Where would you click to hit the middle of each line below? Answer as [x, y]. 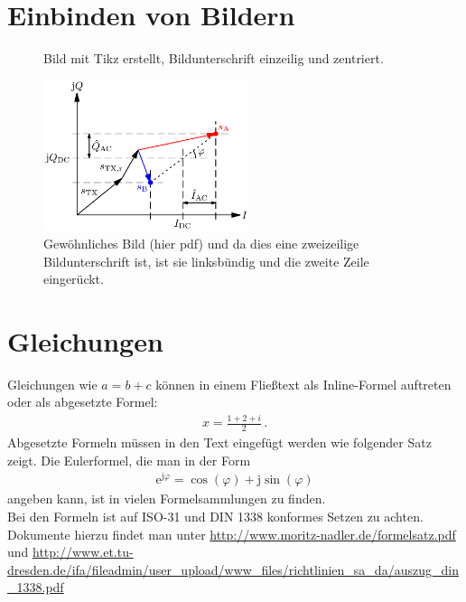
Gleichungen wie [52, 384]
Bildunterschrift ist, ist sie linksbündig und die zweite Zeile [206, 261]
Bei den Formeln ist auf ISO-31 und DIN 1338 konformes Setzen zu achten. [215, 517]
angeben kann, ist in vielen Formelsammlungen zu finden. [167, 499]
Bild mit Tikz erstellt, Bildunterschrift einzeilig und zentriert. [214, 58]
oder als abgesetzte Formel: [83, 402]
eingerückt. [74, 279]
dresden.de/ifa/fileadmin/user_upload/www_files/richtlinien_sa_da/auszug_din [233, 569]
